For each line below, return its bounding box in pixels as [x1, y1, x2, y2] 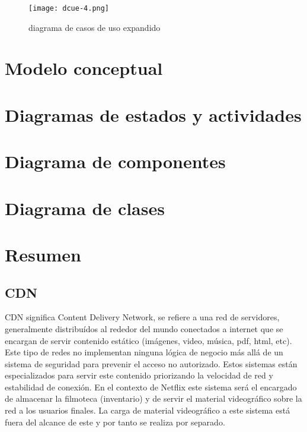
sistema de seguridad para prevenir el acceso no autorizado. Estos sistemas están [5, 357, 298, 370]
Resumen [5, 242, 81, 266]
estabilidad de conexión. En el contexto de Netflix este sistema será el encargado [5, 380, 297, 393]
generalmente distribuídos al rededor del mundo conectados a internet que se [5, 322, 283, 335]
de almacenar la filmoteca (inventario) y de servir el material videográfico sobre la [5, 392, 302, 405]
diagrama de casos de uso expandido [28, 21, 161, 33]
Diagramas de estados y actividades [5, 102, 302, 127]
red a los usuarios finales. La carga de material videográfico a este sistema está [5, 404, 290, 417]
